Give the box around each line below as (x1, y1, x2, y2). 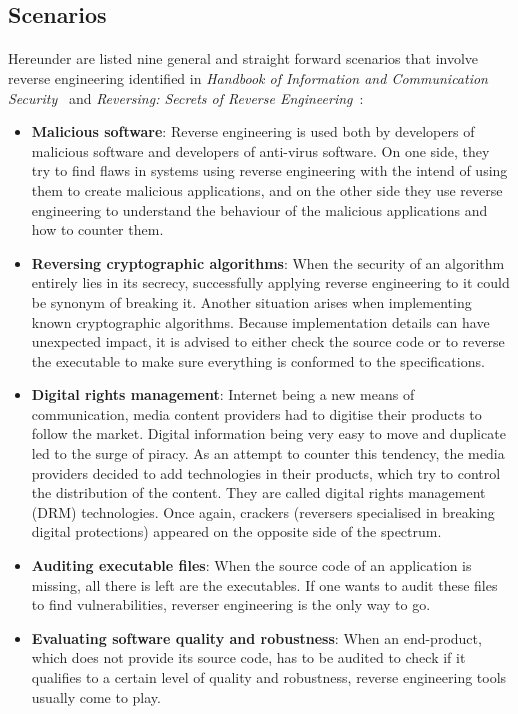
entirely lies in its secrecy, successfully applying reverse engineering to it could (31, 272, 510, 293)
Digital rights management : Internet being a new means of (31, 384, 415, 405)
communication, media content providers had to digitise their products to (31, 403, 482, 424)
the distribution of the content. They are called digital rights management (31, 482, 486, 503)
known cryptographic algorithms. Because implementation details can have (31, 311, 490, 332)
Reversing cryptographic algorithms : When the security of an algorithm (31, 252, 505, 273)
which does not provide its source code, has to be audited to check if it (31, 647, 466, 668)
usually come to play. (31, 686, 161, 707)
